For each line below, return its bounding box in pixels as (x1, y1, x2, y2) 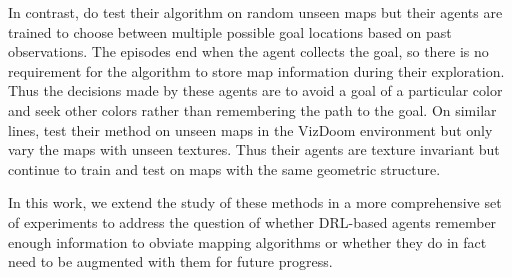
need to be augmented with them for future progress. (8, 251, 333, 272)
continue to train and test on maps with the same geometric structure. (8, 158, 441, 179)
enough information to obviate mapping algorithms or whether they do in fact (8, 231, 487, 252)
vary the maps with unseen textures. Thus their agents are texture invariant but (8, 139, 500, 160)
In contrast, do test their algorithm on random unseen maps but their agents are (8, 2, 503, 22)
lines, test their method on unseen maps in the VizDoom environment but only (8, 119, 493, 140)
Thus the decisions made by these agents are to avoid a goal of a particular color (8, 80, 503, 101)
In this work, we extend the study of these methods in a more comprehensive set (8, 192, 502, 213)
